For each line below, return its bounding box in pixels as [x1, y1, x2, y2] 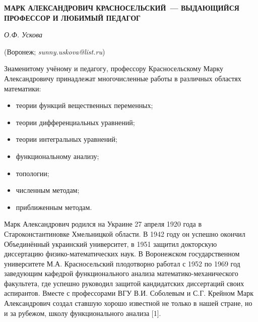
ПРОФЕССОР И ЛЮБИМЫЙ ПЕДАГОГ [4, 12, 141, 23]
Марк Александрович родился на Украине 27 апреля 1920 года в [4, 219, 202, 229]
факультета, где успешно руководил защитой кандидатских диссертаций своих [4, 278, 244, 288]
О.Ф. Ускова [4, 29, 42, 40]
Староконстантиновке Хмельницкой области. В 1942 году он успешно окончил [4, 228, 245, 239]
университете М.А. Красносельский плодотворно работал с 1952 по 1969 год [4, 258, 240, 269]
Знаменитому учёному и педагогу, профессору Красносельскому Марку [4, 63, 224, 74]
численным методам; [16, 185, 80, 195]
